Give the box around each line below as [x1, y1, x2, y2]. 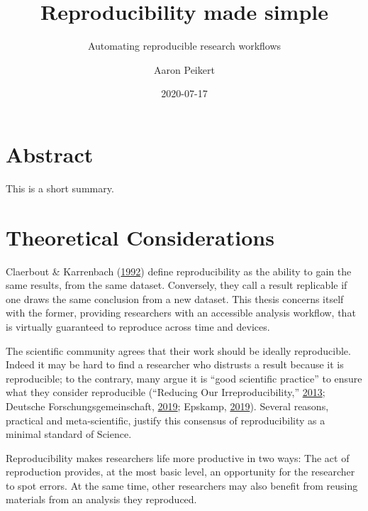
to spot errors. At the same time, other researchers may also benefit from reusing [6, 478, 358, 493]
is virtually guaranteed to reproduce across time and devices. [6, 319, 270, 334]
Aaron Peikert [154, 62, 215, 77]
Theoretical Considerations [6, 222, 274, 251]
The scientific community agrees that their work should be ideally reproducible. [6, 343, 351, 358]
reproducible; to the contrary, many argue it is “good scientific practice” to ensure [6, 370, 362, 385]
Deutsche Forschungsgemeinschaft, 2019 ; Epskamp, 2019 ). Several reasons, [6, 398, 329, 413]
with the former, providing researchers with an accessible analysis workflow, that [6, 305, 356, 320]
